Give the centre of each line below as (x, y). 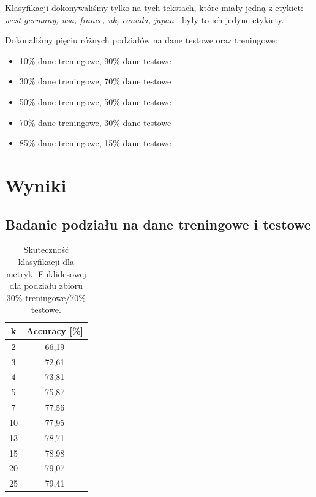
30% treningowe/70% (46, 297)
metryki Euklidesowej (46, 273)
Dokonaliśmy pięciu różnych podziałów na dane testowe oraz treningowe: (141, 40)
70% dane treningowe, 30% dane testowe (95, 122)
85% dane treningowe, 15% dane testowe (95, 143)
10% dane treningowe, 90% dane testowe (95, 60)
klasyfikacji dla (46, 261)
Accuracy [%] (55, 330)
